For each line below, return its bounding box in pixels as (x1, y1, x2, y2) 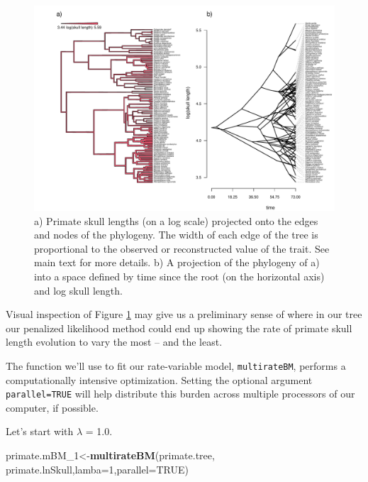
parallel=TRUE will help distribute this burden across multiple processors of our (6, 386, 355, 401)
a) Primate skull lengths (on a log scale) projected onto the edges (34, 213, 318, 228)
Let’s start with (6, 424, 74, 439)
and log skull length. (34, 283, 123, 297)
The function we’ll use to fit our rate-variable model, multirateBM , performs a (6, 358, 346, 373)
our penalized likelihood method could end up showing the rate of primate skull (6, 320, 352, 335)
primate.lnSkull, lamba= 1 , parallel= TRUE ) (6, 461, 189, 476)
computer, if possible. (6, 400, 99, 415)
